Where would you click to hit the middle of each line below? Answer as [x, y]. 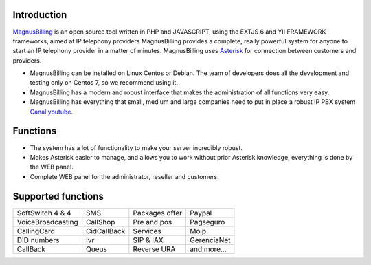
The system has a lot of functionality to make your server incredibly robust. [136, 147]
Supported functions [58, 196]
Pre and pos [153, 222]
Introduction [40, 15]
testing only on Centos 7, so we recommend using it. [104, 83]
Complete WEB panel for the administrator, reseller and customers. [124, 176]
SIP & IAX [148, 240]
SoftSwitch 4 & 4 [44, 213]
